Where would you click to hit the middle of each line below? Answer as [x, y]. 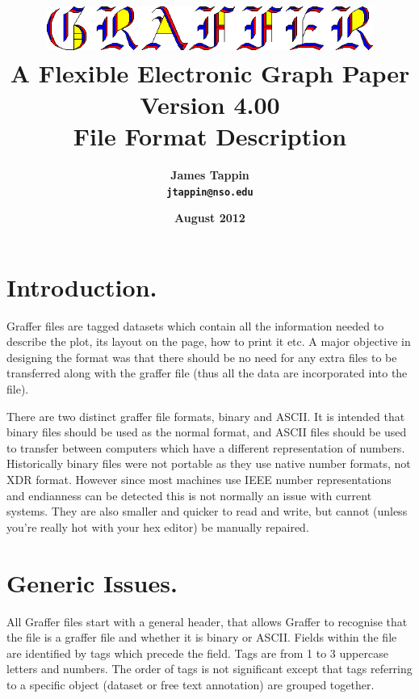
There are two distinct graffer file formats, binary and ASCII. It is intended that [206, 416]
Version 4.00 [210, 104]
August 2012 [210, 218]
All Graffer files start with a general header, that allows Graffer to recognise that [207, 621]
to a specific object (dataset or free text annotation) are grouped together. [191, 684]
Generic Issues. [92, 582]
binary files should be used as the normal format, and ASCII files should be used [207, 432]
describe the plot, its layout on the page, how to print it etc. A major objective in [209, 341]
